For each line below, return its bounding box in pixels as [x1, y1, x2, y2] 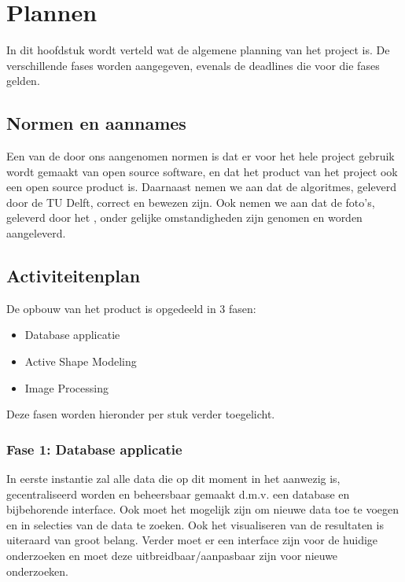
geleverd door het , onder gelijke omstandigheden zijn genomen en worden [6, 209, 363, 226]
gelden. [6, 72, 40, 89]
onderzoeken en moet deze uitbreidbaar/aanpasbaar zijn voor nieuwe [6, 547, 338, 564]
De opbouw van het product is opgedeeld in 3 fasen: [6, 300, 256, 316]
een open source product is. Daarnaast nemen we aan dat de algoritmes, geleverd [6, 179, 397, 195]
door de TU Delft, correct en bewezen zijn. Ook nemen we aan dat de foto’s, [6, 193, 375, 210]
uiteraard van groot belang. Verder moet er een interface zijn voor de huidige [6, 532, 378, 548]
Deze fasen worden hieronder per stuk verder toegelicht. [6, 406, 275, 422]
